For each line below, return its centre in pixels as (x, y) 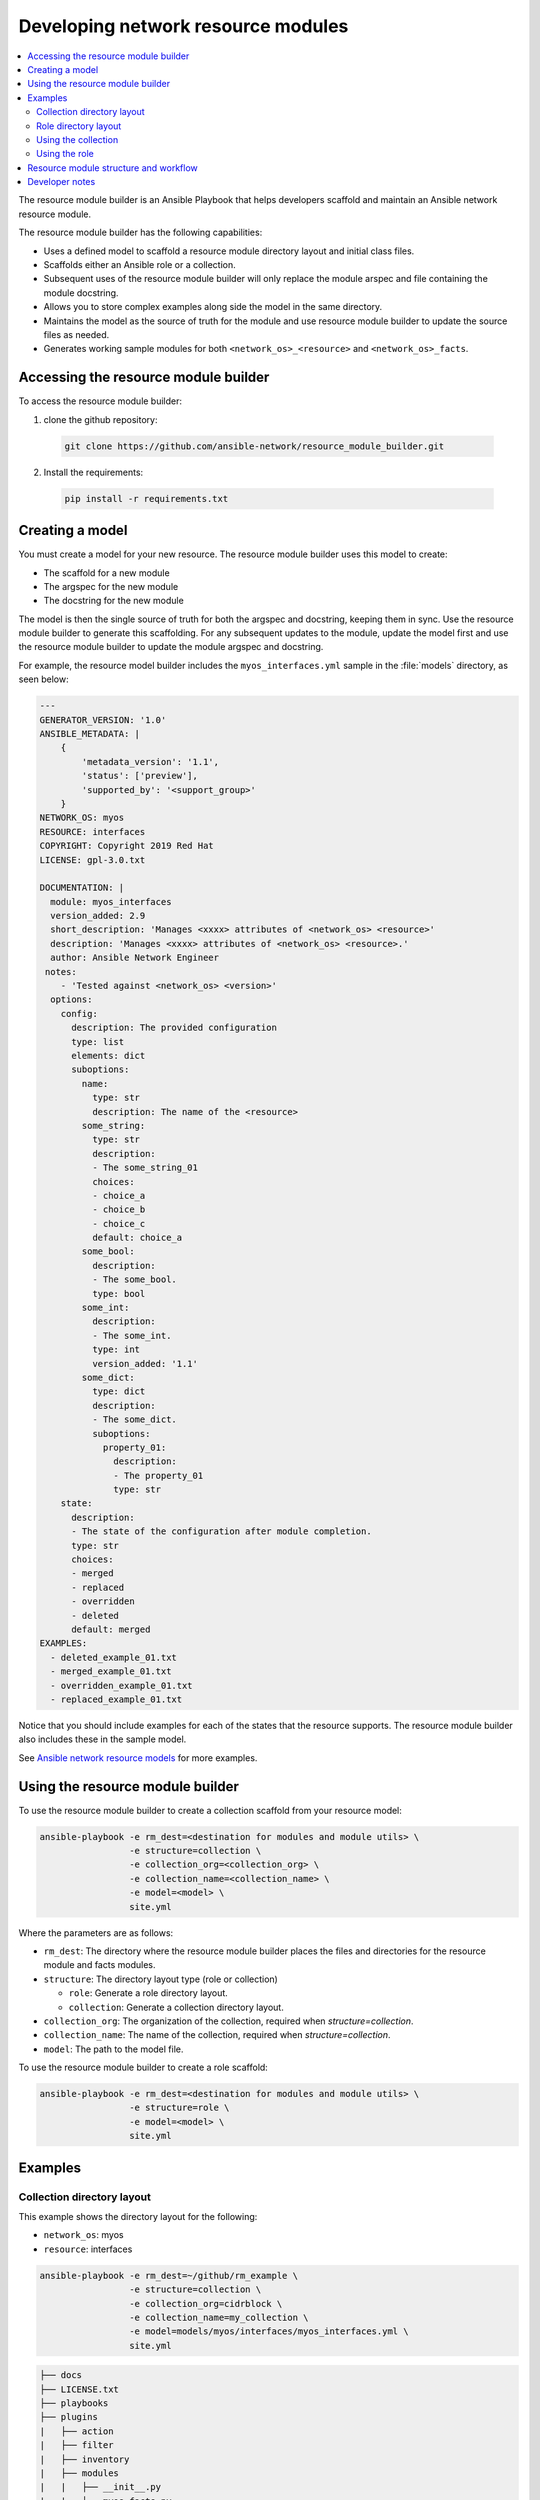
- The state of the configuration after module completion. (221, 1531)
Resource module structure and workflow (113, 167)
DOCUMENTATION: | (82, 888)
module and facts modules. (99, 1965)
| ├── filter (76, 2445)
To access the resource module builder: (100, 401)
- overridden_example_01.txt (122, 1685)
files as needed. (76, 334)
